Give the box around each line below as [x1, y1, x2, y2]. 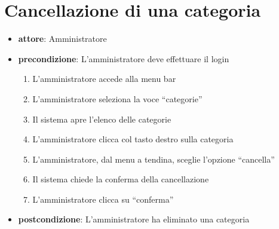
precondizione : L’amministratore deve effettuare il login [18, 52, 229, 65]
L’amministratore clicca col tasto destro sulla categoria [32, 133, 234, 145]
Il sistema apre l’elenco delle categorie [32, 112, 171, 125]
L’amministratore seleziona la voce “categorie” [32, 92, 203, 105]
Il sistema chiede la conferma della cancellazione [32, 173, 209, 185]
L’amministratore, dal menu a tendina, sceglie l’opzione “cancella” [32, 152, 275, 165]
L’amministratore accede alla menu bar [32, 72, 176, 85]
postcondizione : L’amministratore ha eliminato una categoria [18, 213, 250, 225]
